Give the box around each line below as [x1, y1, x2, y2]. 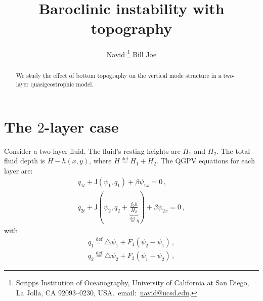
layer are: [4, 165, 33, 176]
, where [89, 155, 112, 166]
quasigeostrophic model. [30, 80, 94, 89]
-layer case [44, 116, 119, 137]
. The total [216, 145, 250, 156]
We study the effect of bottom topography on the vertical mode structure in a [16, 71, 222, 80]
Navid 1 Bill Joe [106, 48, 157, 59]
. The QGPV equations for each [156, 155, 255, 166]
